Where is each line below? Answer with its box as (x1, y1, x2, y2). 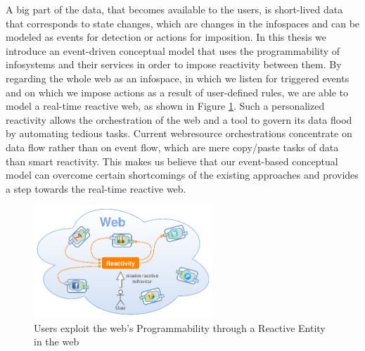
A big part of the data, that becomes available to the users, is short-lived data (6, 2, 343, 16)
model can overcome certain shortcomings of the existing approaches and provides (6, 167, 359, 182)
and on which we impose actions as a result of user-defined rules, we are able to (6, 84, 349, 99)
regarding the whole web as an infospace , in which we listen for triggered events (6, 70, 350, 85)
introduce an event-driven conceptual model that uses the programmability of (6, 43, 340, 58)
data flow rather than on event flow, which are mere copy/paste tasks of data (6, 139, 339, 154)
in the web (34, 334, 79, 349)
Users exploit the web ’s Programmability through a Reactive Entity (34, 320, 326, 335)
